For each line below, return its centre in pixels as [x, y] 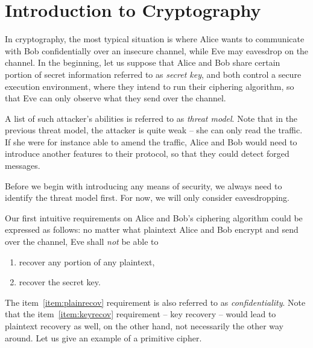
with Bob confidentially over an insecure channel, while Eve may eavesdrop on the [157, 50]
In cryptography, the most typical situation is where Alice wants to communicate [155, 39]
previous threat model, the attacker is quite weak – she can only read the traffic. [154, 130]
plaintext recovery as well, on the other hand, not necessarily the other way [144, 326]
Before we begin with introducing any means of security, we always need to [144, 185]
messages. [23, 166]
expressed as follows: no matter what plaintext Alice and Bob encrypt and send [152, 229]
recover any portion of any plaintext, [87, 261]
